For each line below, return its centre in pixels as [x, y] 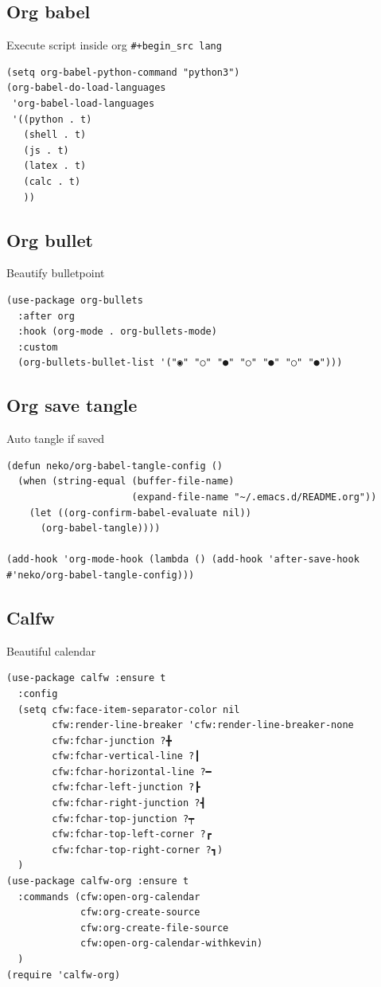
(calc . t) [52, 182]
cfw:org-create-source [140, 913]
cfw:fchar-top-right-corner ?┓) [138, 850]
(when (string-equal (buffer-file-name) [126, 482]
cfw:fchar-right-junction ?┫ [129, 803]
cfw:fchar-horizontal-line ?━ [132, 772]
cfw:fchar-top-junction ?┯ [123, 819]
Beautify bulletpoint [56, 273]
